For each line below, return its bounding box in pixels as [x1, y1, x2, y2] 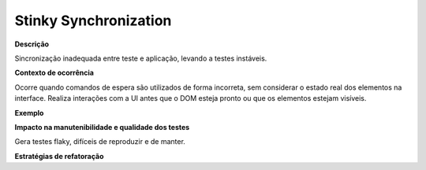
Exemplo [14, 108, 44, 117]
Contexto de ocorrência [14, 68, 95, 78]
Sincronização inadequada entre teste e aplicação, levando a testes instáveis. [14, 54, 267, 63]
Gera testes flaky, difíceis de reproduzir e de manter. [14, 137, 185, 146]
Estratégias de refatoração [14, 151, 104, 161]
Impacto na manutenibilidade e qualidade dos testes [14, 122, 190, 131]
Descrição [14, 39, 50, 49]
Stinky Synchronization [14, 12, 172, 29]
